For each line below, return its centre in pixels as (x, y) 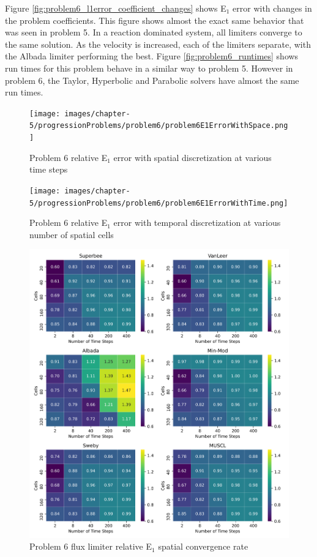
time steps (49, 169)
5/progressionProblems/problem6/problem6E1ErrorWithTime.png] (159, 203)
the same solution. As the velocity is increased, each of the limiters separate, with (158, 44)
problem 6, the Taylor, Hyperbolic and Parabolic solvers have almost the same (152, 80)
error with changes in (272, 8)
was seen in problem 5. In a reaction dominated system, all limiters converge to (154, 32)
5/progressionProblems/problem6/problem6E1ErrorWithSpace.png (159, 126)
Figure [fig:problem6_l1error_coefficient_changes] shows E (116, 8)
